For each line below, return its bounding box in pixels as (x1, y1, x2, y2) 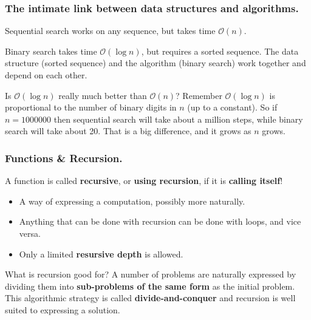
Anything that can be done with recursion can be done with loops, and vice (19, 215, 301, 228)
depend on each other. (5, 69, 87, 81)
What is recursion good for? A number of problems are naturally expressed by (5, 268, 296, 281)
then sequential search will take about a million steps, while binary (53, 112, 303, 125)
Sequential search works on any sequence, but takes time (5, 24, 216, 37)
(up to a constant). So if (187, 101, 278, 114)
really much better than (58, 89, 147, 101)
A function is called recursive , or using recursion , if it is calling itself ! (5, 174, 283, 187)
